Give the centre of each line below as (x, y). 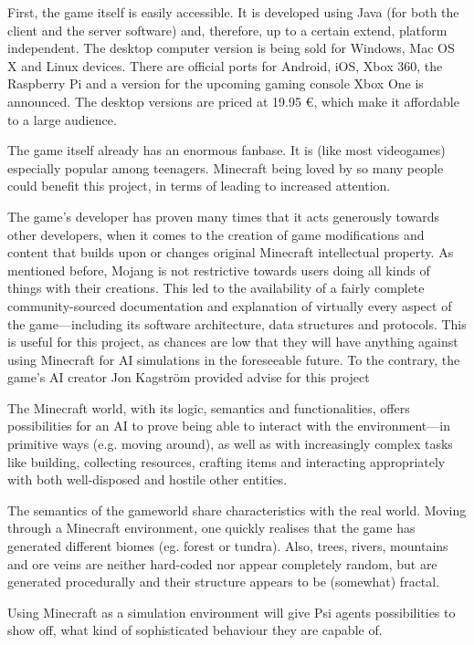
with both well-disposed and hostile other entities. (147, 479)
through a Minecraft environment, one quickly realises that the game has (211, 528)
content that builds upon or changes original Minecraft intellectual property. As (231, 252)
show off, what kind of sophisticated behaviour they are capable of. (195, 630)
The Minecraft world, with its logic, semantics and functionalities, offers (209, 407)
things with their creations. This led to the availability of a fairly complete (216, 288)
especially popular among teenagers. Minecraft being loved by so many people (226, 167)
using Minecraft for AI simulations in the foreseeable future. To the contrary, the (234, 359)
